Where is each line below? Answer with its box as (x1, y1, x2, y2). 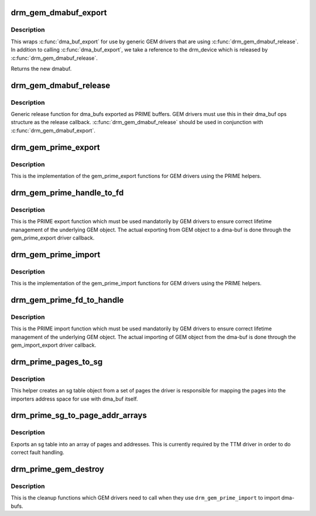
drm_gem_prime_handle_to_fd (11, 187, 124, 197)
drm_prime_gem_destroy (11, 464, 105, 474)
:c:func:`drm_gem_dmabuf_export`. (11, 127, 96, 134)
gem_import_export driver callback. (11, 341, 97, 348)
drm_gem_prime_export (11, 142, 101, 152)
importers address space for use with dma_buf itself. (11, 395, 138, 402)
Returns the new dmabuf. (11, 65, 72, 72)
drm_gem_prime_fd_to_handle (11, 295, 124, 305)
